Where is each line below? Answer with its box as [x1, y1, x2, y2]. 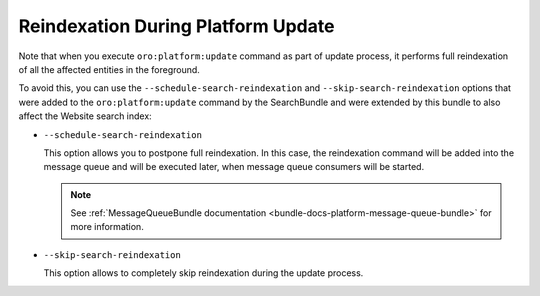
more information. [70, 221, 144, 233]
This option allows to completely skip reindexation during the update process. [43, 267, 364, 279]
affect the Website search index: [18, 110, 152, 122]
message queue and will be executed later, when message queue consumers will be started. [43, 161, 425, 173]
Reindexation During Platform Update [18, 15, 335, 37]
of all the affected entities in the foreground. [18, 63, 200, 75]
